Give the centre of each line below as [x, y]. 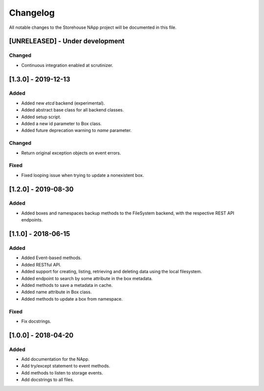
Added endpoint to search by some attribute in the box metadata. [87, 278]
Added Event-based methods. [51, 258]
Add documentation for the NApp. [55, 359]
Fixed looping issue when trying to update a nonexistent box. [83, 175]
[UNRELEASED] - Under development [67, 41]
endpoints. [32, 220]
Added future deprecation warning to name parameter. [77, 130]
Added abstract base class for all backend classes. [73, 110]
